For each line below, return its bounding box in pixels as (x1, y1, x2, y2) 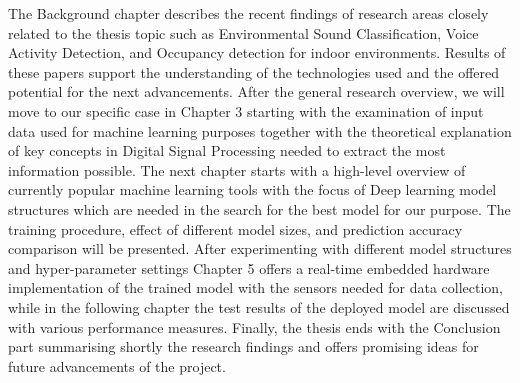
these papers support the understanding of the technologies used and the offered (8, 61, 500, 82)
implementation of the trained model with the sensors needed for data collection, (8, 277, 504, 298)
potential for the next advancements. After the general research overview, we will (8, 81, 505, 102)
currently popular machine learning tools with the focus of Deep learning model (8, 179, 497, 200)
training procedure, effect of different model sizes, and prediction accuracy (8, 218, 463, 239)
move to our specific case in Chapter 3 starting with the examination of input (8, 100, 484, 121)
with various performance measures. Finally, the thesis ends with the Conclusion (8, 316, 501, 337)
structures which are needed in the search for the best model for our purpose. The (8, 198, 511, 219)
